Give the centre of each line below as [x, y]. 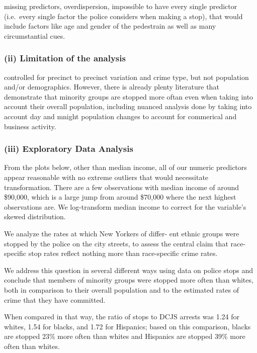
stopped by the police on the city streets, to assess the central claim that [116, 243]
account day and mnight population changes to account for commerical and [120, 116]
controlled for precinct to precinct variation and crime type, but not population [126, 77]
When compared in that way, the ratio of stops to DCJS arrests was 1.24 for [122, 317]
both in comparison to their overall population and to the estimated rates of [122, 289]
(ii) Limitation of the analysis [65, 58]
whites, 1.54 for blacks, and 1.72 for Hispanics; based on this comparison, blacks [127, 326]
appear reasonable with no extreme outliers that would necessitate [106, 177]
